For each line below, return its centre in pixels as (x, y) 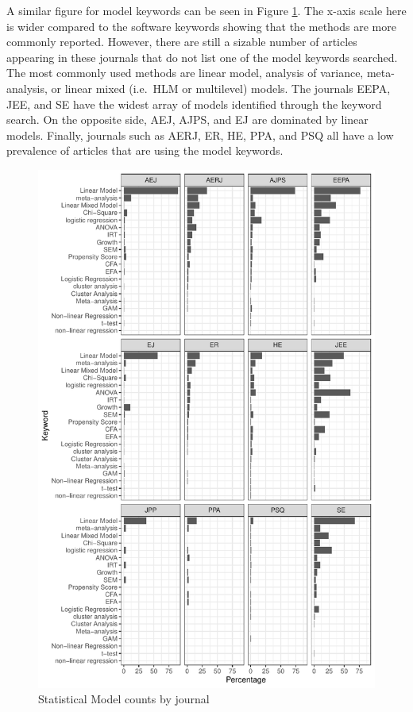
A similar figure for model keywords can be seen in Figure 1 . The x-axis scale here (206, 10)
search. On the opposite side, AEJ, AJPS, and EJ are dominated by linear (187, 119)
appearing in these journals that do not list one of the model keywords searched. (202, 57)
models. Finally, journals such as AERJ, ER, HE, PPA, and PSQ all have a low (200, 135)
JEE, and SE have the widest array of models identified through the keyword (194, 104)
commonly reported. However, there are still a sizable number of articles (182, 42)
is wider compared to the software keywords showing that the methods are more (201, 26)
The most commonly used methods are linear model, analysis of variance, (185, 73)
